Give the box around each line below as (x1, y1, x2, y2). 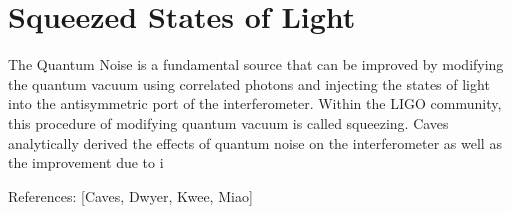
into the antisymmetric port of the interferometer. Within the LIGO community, (8, 93, 502, 114)
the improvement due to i (8, 152, 164, 173)
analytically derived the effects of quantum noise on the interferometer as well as (8, 132, 502, 153)
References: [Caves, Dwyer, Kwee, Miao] (8, 185, 253, 206)
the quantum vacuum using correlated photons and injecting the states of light (8, 73, 490, 94)
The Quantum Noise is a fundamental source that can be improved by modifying (8, 54, 504, 75)
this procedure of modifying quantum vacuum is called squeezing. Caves (8, 112, 449, 133)
